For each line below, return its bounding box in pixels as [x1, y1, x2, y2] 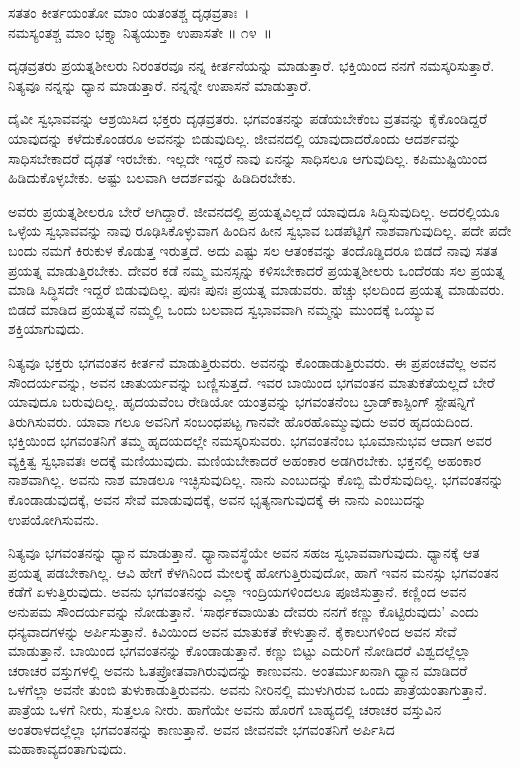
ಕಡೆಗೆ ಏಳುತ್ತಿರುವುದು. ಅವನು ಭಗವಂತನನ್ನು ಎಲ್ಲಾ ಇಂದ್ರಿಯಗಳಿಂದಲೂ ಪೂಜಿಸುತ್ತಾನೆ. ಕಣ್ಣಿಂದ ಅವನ [8, 581, 467, 602]
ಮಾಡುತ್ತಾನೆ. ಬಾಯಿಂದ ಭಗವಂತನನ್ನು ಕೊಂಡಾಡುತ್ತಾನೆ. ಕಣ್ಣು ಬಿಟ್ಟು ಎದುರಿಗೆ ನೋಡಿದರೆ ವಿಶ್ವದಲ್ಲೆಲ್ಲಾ [8, 640, 471, 661]
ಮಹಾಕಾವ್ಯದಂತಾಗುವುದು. [8, 738, 127, 759]
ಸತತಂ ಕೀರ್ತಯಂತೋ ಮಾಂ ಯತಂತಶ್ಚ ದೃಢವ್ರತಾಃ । [8, 2, 250, 22]
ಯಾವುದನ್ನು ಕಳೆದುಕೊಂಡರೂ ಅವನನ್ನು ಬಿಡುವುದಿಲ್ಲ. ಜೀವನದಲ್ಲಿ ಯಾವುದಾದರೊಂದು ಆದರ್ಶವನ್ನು [8, 127, 461, 148]
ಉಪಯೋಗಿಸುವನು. [8, 508, 99, 529]
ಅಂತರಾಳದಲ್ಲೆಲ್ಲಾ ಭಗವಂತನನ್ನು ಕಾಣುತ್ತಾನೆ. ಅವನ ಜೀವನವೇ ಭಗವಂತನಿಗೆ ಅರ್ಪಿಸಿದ [8, 718, 395, 739]
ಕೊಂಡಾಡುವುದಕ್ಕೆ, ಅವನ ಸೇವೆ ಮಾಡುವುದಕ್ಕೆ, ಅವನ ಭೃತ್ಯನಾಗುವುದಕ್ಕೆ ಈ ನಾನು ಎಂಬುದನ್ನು [8, 489, 427, 510]
